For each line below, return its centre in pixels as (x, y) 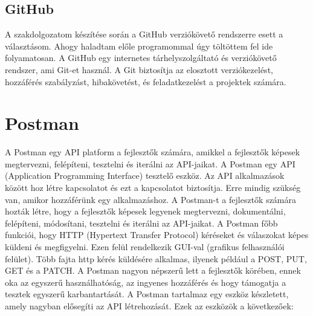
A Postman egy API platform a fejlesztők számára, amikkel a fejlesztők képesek (153, 152)
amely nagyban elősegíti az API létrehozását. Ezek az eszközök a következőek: (149, 306)
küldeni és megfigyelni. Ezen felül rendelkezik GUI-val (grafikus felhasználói (145, 247)
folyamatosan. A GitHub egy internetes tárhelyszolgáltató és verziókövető (141, 58)
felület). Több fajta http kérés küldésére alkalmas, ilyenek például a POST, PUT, (156, 258)
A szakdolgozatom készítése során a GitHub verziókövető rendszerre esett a (144, 34)
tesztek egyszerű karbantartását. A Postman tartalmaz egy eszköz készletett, (147, 294)
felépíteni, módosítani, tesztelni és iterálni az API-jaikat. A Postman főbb (141, 223)
